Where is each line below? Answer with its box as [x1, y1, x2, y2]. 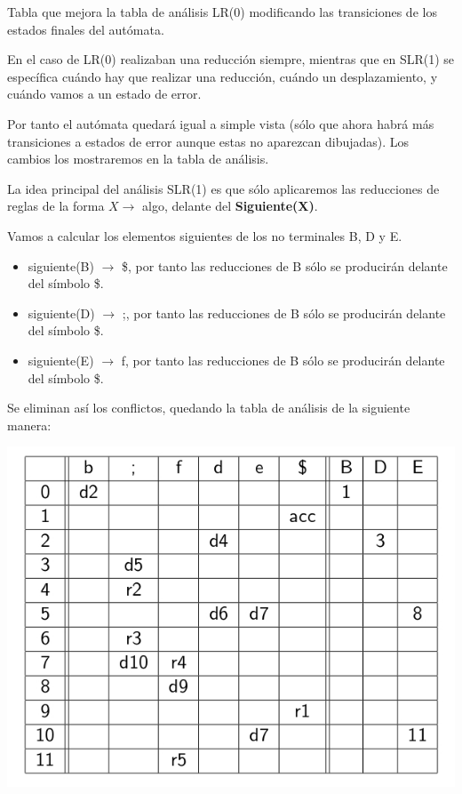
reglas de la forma [7, 196, 105, 215]
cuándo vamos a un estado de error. [7, 84, 202, 103]
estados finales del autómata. [7, 20, 164, 38]
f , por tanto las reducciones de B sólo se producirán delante [121, 350, 445, 369]
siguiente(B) [28, 256, 94, 275]
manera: [7, 415, 52, 434]
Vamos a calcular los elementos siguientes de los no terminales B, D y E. [7, 226, 402, 245]
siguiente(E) [28, 350, 94, 369]
